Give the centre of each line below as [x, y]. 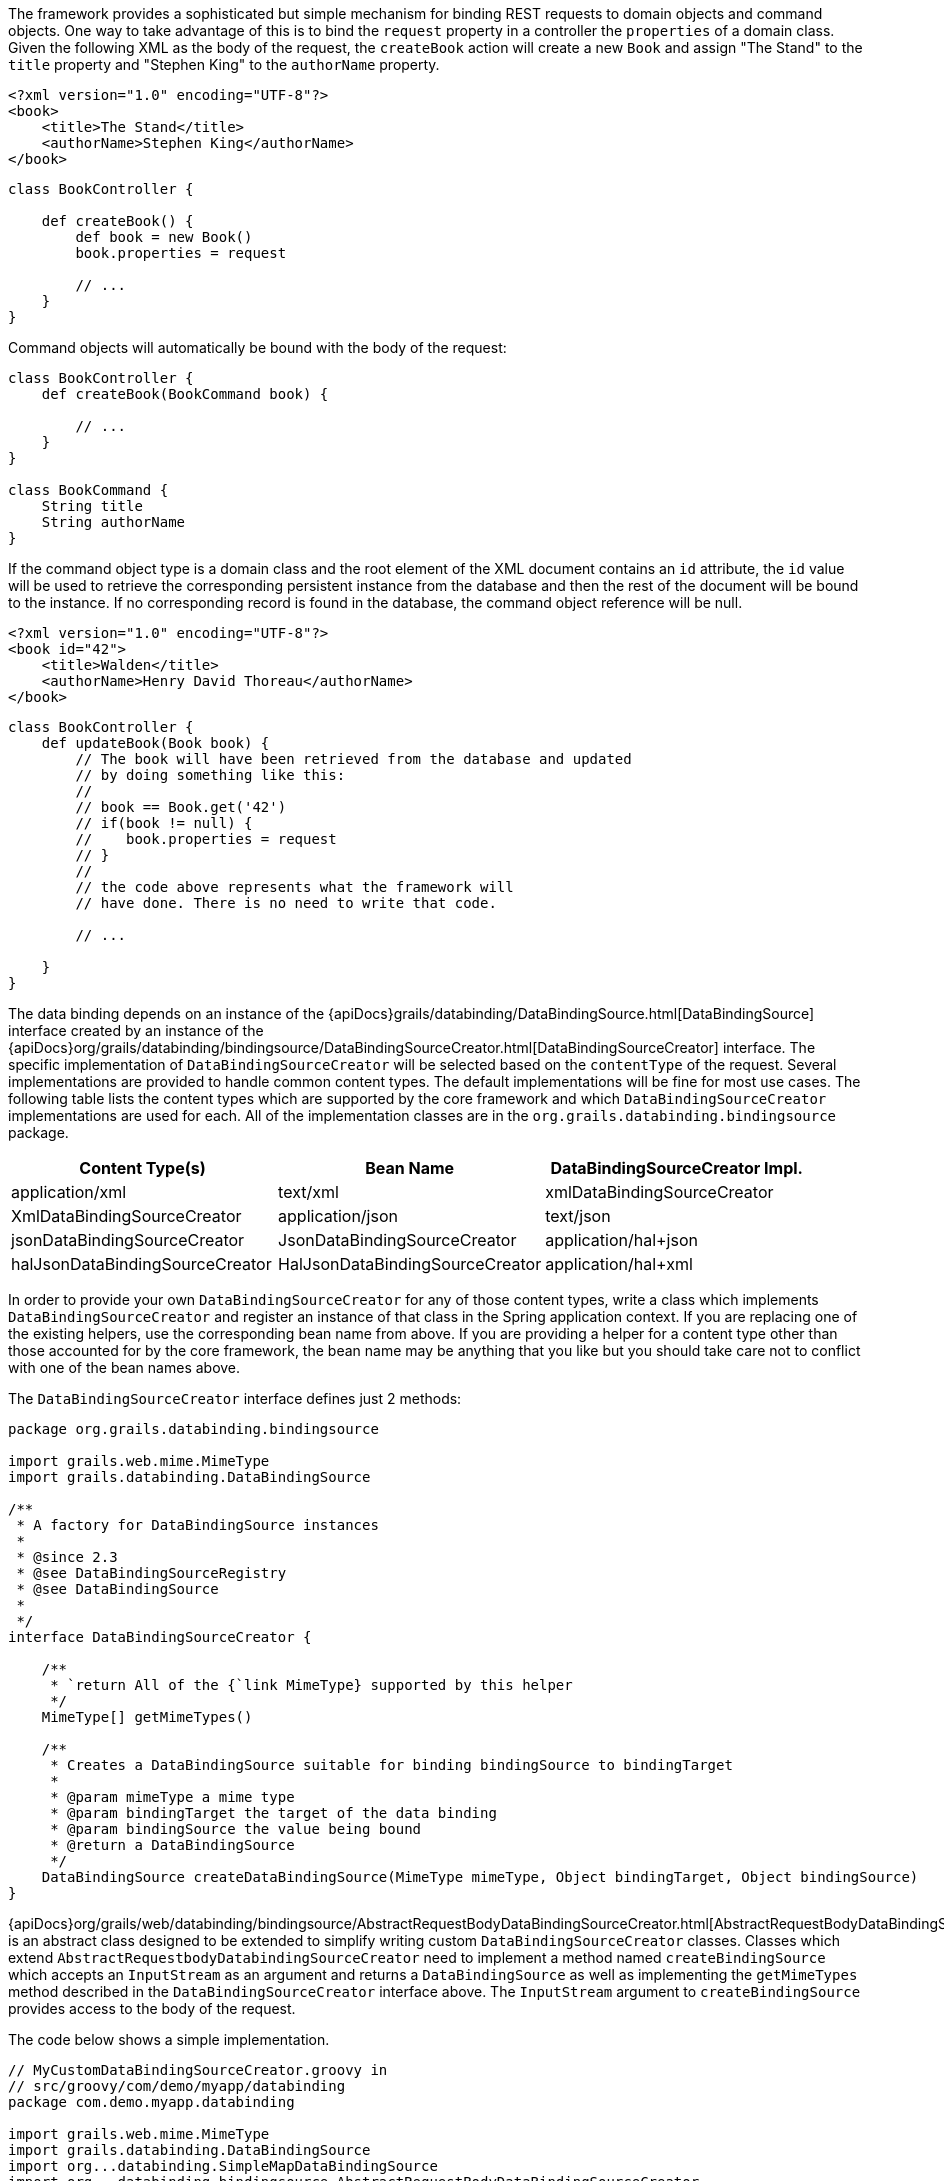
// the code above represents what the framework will [294, 887]
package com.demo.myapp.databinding [151, 2102]
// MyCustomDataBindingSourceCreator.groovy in [198, 2070]
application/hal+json [621, 1240]
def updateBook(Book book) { [155, 743]
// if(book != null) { [164, 823]
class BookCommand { [88, 490]
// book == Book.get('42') [181, 807]
